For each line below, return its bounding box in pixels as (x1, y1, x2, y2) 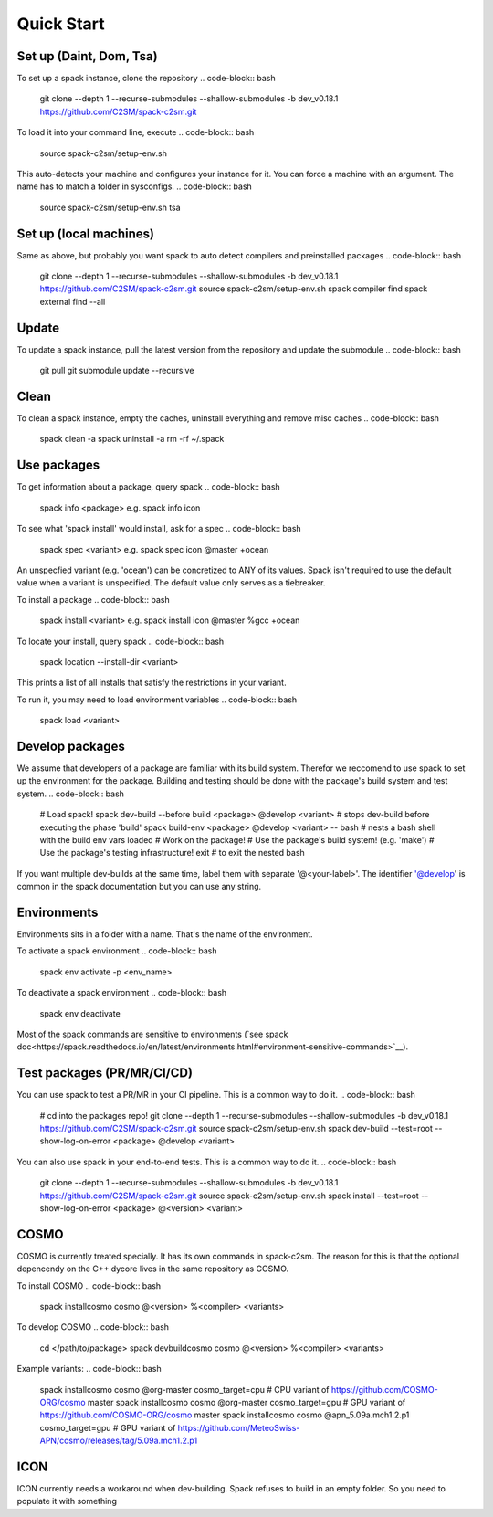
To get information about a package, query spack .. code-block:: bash (16, 481, 280, 492)
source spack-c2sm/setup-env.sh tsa (39, 202, 182, 213)
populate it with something (16, 1496, 118, 1507)
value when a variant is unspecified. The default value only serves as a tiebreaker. (16, 577, 326, 588)
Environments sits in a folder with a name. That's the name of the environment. (16, 929, 314, 940)
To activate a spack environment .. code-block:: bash (16, 945, 217, 956)
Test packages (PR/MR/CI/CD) (16, 1065, 194, 1081)
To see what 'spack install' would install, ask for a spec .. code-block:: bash (16, 523, 301, 534)
